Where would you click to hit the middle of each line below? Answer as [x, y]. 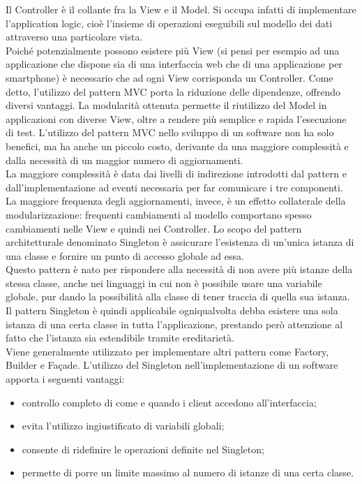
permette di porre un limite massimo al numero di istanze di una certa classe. [188, 472]
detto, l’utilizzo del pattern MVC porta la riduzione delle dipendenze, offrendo [173, 91]
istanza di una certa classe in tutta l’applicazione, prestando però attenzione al [174, 324]
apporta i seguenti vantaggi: [65, 379]
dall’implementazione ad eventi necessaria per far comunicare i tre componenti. [174, 187]
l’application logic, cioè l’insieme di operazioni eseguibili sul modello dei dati [169, 23]
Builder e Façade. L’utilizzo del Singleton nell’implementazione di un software [172, 365]
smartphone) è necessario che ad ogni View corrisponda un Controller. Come [169, 77]
